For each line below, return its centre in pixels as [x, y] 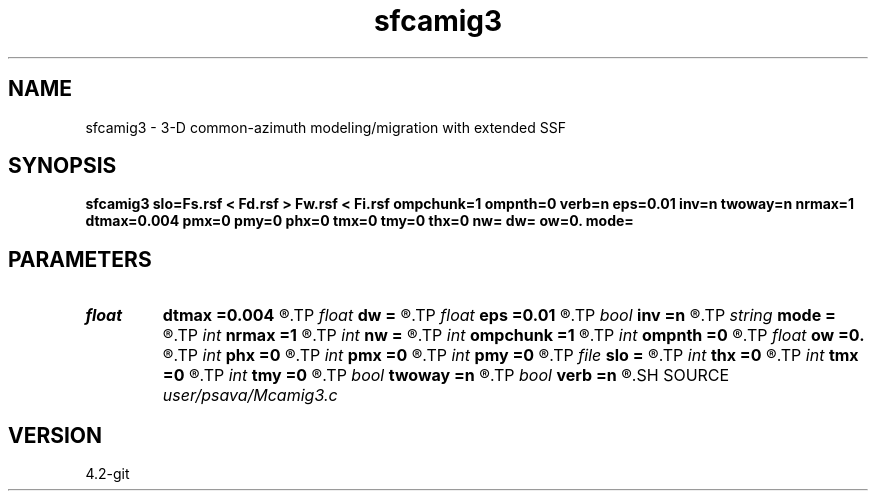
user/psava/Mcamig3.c [250, 395]
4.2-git [107, 474]
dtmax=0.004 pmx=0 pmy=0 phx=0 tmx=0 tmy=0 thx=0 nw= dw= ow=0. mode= [359, 221]
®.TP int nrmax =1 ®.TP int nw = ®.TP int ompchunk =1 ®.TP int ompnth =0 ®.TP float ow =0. [513, 335]
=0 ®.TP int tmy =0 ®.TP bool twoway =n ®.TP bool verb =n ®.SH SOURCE [446, 375]
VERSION [55, 435]
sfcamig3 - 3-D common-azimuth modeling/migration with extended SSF [326, 127]
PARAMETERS [80, 259]
